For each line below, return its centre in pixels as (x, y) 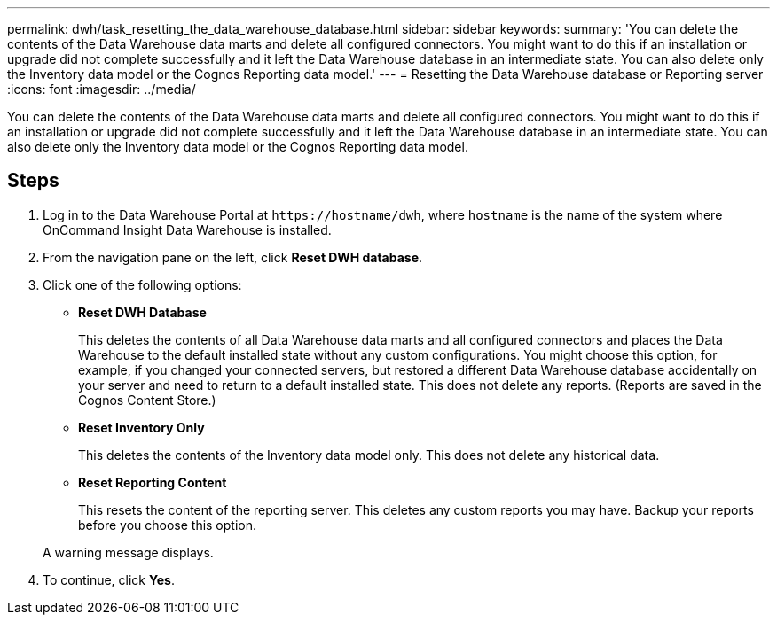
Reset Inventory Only (141, 427)
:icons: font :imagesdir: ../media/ (102, 89)
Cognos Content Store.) (147, 400)
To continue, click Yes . (109, 579)
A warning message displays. (128, 552)
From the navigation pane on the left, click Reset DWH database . (233, 257)
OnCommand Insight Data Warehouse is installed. (187, 229)
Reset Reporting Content (153, 482)
